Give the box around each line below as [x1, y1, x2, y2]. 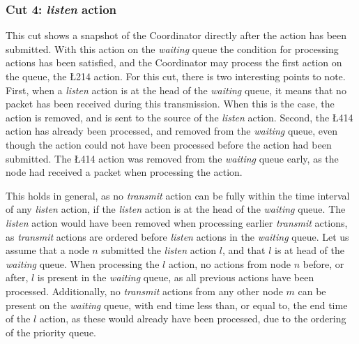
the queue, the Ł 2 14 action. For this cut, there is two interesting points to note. [6, 69, 346, 83]
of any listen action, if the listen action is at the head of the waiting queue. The [6, 202, 346, 216]
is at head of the [274, 243, 345, 257]
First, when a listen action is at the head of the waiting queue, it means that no [6, 82, 346, 97]
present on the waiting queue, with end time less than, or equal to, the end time [6, 297, 348, 312]
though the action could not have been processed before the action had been [6, 137, 332, 151]
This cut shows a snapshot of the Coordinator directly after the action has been [6, 28, 347, 43]
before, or [303, 256, 344, 271]
